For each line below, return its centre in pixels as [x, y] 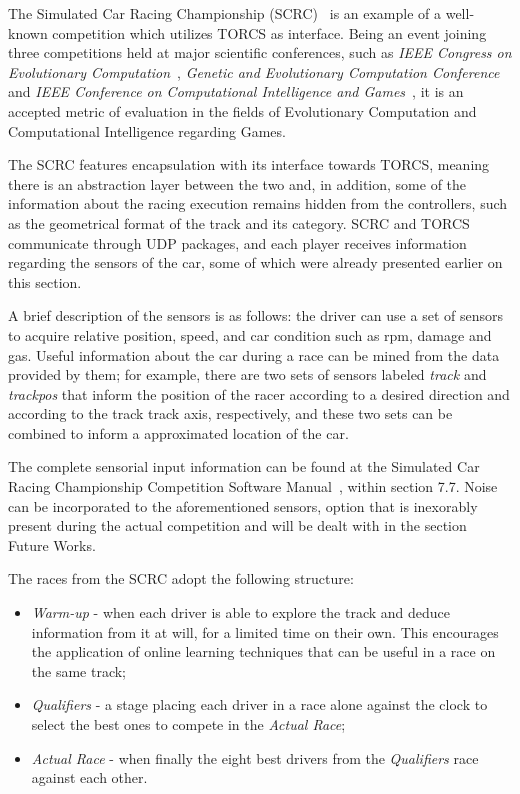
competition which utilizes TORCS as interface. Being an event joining [269, 32]
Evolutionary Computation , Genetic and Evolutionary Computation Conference [254, 71]
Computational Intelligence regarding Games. [147, 130]
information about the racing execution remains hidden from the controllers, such [258, 203]
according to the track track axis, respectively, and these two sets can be [230, 413]
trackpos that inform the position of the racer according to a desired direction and [259, 393]
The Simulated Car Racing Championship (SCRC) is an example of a [225, 13]
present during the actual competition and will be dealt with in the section [237, 525]
